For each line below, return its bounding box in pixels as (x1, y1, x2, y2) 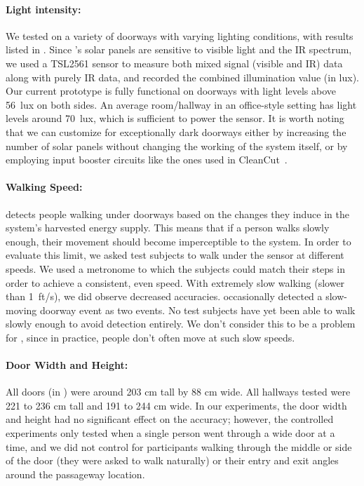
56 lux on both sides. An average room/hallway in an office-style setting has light (6, 97, 357, 112)
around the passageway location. (6, 466, 145, 481)
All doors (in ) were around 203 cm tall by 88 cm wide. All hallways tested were (6, 384, 351, 399)
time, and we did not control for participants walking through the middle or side (6, 439, 352, 454)
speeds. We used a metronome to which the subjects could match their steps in (6, 261, 345, 276)
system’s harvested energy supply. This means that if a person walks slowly (6, 220, 330, 235)
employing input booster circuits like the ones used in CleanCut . (6, 152, 288, 167)
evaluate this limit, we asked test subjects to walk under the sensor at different (6, 248, 344, 262)
